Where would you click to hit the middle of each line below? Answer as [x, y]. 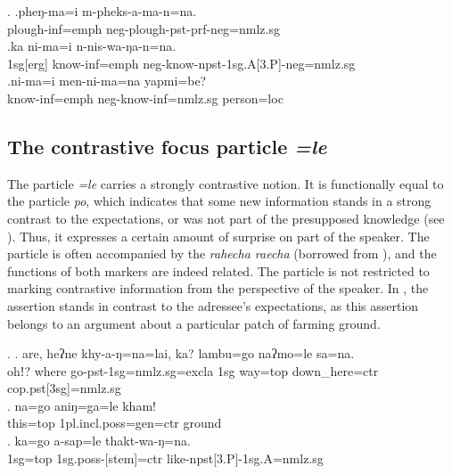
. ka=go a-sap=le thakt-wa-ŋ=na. [99, 441]
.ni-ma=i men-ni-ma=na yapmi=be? [107, 81]
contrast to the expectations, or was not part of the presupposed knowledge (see [226, 218]
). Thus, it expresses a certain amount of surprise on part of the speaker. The [218, 236]
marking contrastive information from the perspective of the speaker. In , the [218, 288]
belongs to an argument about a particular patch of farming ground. [194, 323]
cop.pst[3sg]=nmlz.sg [64, 388]
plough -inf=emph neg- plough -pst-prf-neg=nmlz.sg [144, 28]
